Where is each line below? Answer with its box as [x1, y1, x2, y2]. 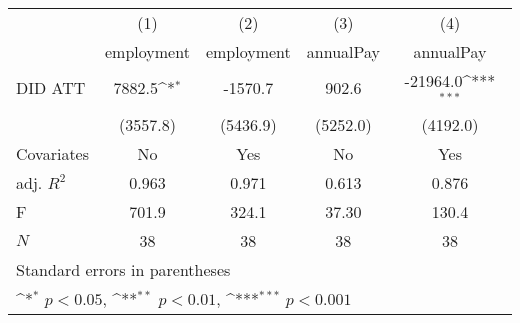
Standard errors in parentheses [16, 257, 231, 281]
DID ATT [16, 76, 86, 100]
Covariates [16, 141, 90, 165]
